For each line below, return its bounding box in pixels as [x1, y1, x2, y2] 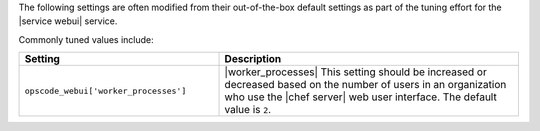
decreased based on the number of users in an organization [224, 78, 507, 92]
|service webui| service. [18, 15, 118, 27]
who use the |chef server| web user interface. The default [224, 90, 497, 104]
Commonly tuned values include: [18, 33, 154, 45]
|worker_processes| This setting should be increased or [224, 65, 487, 79]
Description [224, 52, 282, 66]
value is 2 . [224, 103, 272, 117]
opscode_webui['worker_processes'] [24, 85, 187, 96]
